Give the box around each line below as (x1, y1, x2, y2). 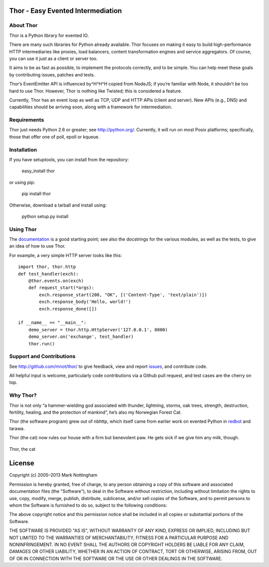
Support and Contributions (9, 353, 76, 360)
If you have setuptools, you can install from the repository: (9, 156, 129, 162)
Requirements (9, 116, 44, 123)
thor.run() (28, 341, 55, 346)
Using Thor (9, 226, 37, 233)
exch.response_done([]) (39, 306, 97, 311)
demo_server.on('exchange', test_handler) (28, 334, 134, 339)
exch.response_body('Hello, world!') (39, 299, 132, 304)
